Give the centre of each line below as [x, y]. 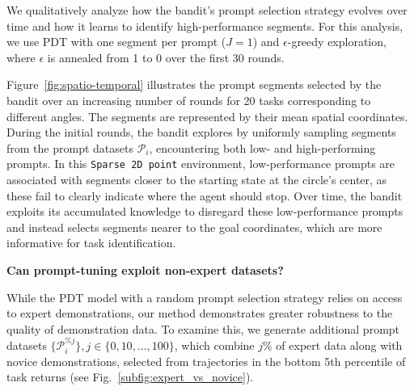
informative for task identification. [91, 243]
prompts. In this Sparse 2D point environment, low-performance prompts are [201, 164]
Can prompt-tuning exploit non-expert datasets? [145, 269]
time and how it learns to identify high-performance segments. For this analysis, [205, 25]
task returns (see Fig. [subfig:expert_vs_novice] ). [130, 377]
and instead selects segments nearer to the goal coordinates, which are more [194, 227]
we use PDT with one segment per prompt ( [116, 42]
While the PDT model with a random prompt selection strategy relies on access [205, 297]
